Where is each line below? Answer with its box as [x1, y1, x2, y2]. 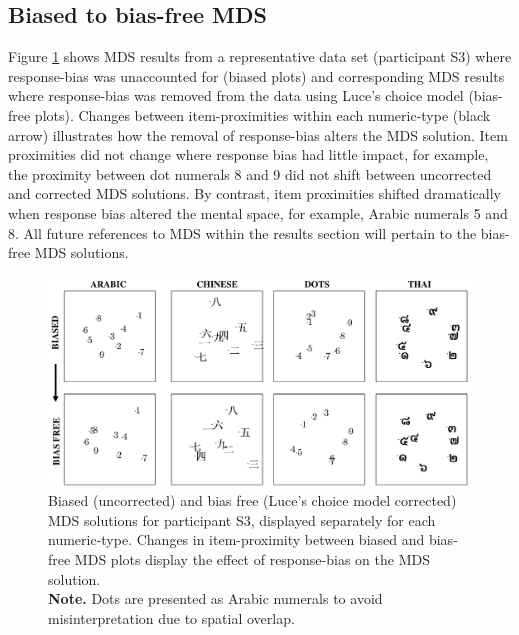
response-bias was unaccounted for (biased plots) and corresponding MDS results [8, 65, 505, 86]
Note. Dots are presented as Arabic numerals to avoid [48, 588, 383, 609]
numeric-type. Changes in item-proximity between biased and [48, 529, 425, 550]
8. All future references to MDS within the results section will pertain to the [8, 222, 477, 243]
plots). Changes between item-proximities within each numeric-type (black [34, 104, 491, 125]
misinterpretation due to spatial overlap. [48, 607, 295, 628]
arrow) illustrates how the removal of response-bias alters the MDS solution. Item [8, 124, 508, 145]
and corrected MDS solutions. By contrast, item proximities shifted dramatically [8, 183, 501, 204]
